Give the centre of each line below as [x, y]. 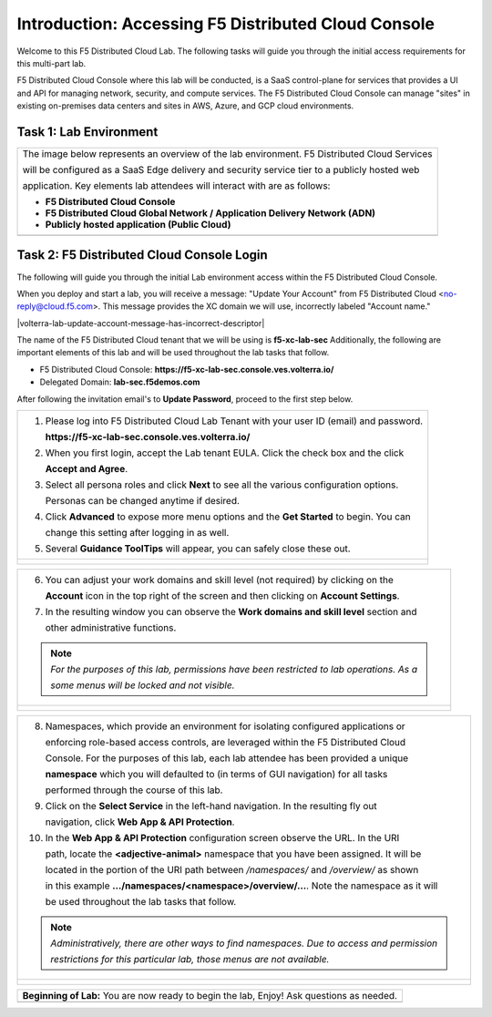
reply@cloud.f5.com [55, 306]
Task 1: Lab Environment [87, 132]
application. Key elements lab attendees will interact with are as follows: [176, 186]
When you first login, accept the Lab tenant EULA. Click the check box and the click [225, 453]
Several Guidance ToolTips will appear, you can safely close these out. [198, 549]
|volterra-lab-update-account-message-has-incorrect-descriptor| [141, 323]
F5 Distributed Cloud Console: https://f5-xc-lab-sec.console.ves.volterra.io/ [187, 369]
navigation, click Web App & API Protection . [140, 822]
